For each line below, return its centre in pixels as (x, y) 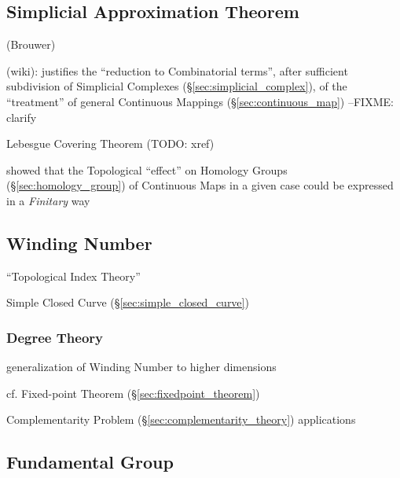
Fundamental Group (90, 462)
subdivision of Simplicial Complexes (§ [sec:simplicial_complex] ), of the (177, 86)
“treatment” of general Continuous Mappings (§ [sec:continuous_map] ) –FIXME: (200, 101)
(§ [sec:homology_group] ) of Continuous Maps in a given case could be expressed (200, 185)
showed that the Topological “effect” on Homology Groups (147, 169)
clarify (22, 117)
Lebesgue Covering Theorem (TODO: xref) (110, 143)
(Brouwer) (31, 44)
